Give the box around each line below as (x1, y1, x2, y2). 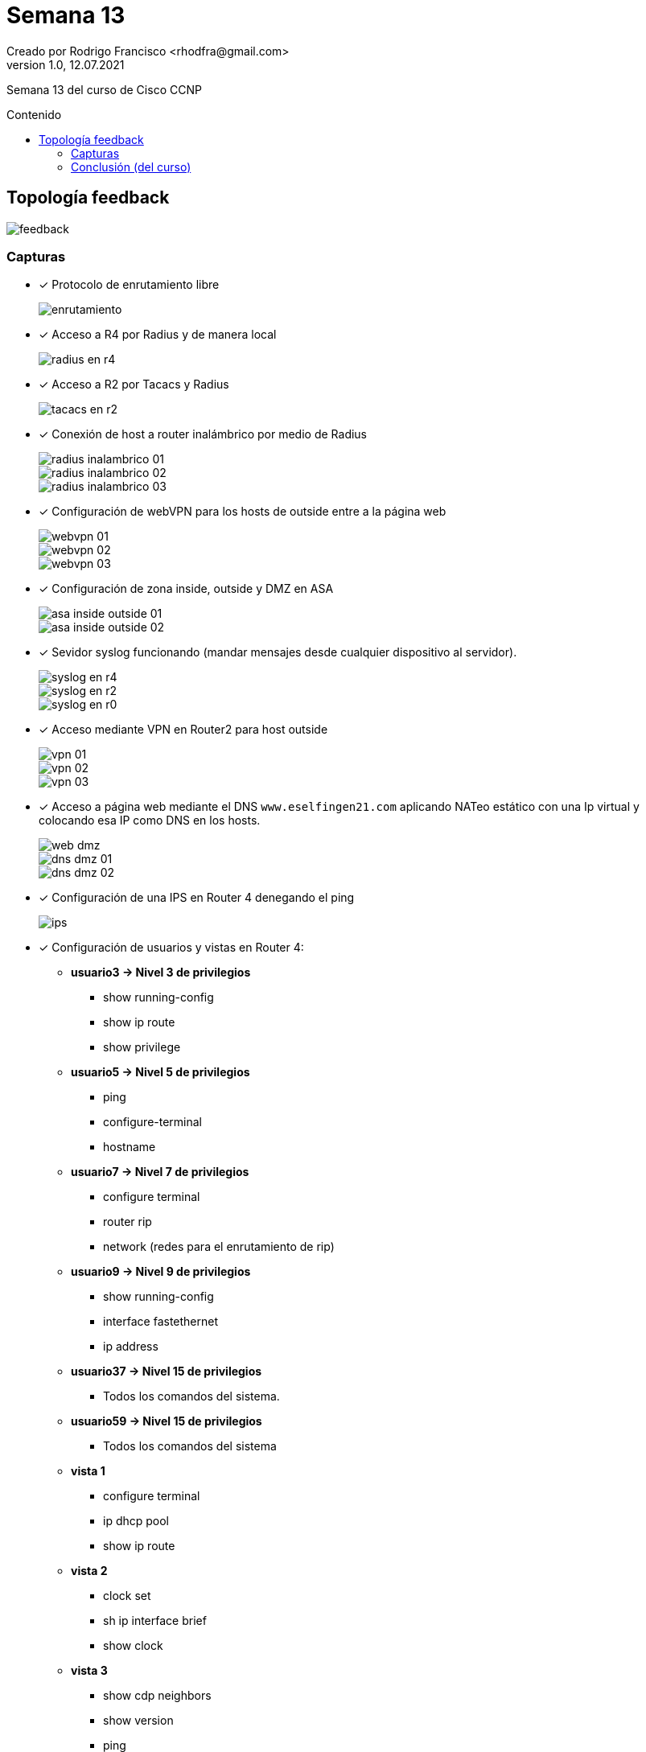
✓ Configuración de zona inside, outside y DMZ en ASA (39, 582, 334, 596)
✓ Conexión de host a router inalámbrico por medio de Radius (39, 427, 368, 442)
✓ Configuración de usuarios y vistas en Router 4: (39, 940, 304, 955)
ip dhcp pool (103, 1514, 170, 1528)
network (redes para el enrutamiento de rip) (103, 1240, 335, 1254)
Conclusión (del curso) (71, 159, 191, 174)
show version (103, 1713, 174, 1728)
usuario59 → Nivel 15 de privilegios (71, 1414, 262, 1429)
